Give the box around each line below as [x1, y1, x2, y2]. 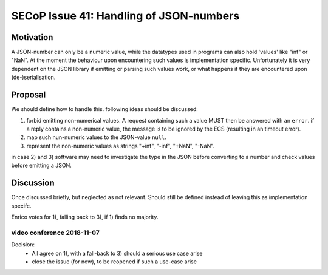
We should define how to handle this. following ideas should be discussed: [11, 106, 199, 113]
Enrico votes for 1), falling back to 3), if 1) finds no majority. [11, 213, 159, 221]
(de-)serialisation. [11, 73, 56, 81]
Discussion [11, 178, 55, 188]
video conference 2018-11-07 [11, 228, 100, 237]
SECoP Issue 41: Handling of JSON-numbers [11, 9, 240, 22]
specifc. [11, 202, 32, 209]
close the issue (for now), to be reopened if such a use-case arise [32, 258, 197, 265]
